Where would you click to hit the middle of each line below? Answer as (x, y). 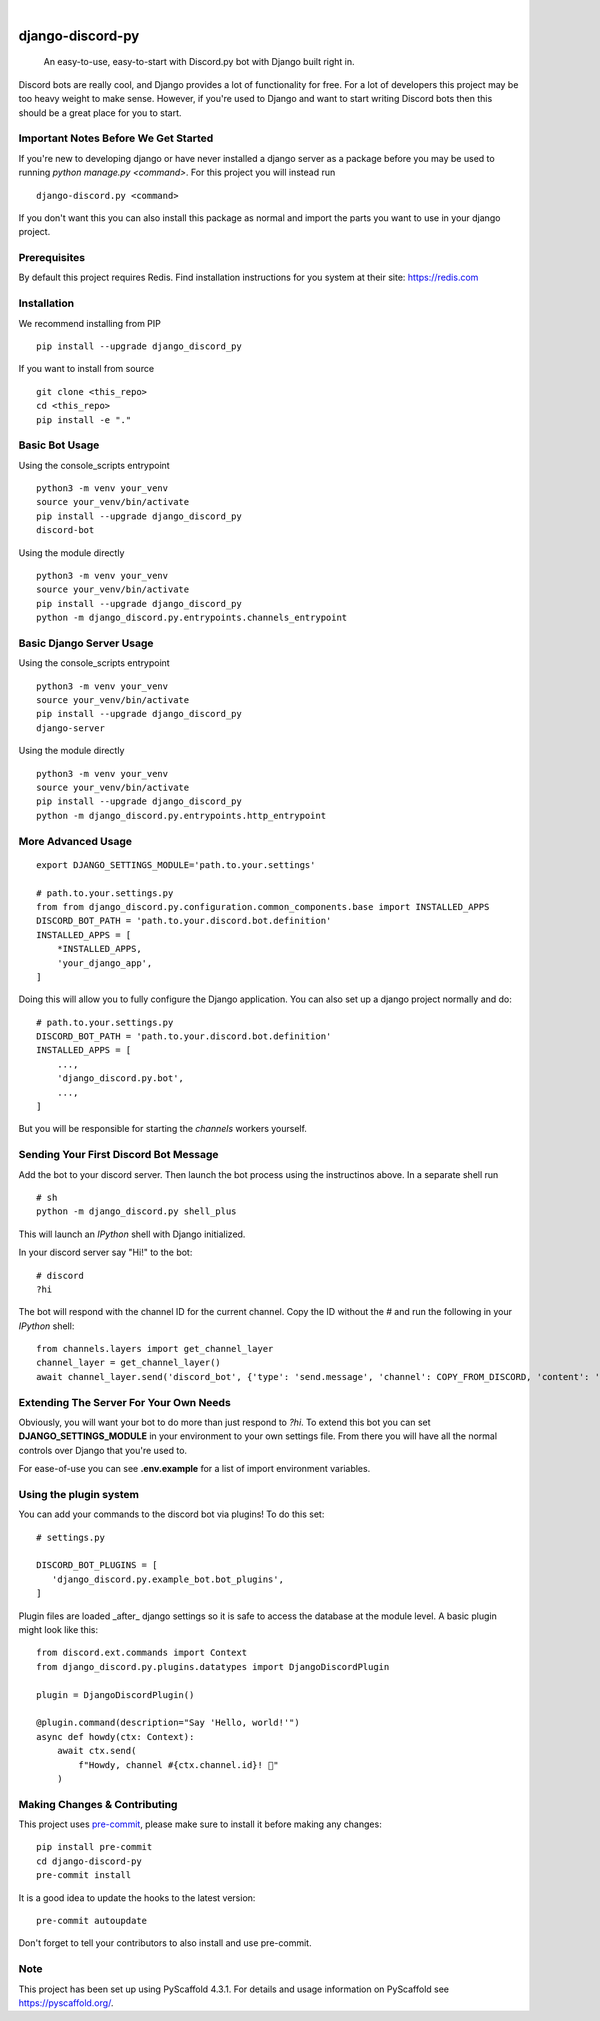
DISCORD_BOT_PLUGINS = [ (97, 1565)
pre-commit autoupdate (92, 1921)
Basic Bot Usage (59, 445)
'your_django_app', (104, 963)
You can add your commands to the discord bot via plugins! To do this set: (171, 1514)
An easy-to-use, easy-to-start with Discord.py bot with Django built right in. (199, 62)
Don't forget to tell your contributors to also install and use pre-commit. (165, 1943)
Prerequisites (51, 258)
